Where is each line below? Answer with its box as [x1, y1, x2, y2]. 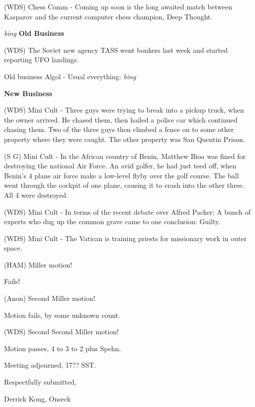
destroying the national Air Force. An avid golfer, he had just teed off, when [4, 160, 237, 171]
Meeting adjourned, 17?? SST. [4, 360, 96, 370]
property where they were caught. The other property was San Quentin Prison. [4, 134, 245, 144]
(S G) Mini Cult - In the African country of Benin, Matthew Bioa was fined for [4, 150, 246, 161]
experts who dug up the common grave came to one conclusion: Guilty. [4, 216, 221, 227]
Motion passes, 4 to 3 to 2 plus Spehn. [4, 343, 121, 353]
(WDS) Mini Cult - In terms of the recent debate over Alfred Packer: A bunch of [4, 206, 251, 217]
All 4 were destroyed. [4, 189, 68, 200]
